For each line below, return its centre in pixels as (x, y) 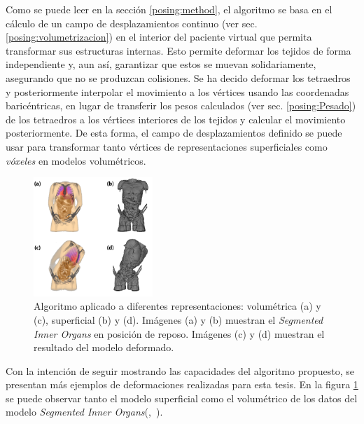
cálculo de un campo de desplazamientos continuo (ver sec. (132, 23)
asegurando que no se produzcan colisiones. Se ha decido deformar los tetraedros (178, 77)
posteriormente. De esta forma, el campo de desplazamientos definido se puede (174, 133)
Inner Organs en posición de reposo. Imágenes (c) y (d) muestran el (179, 333)
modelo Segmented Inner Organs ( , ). (84, 412)
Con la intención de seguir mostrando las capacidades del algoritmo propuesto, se (180, 370)
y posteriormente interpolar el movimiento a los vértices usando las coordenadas (177, 91)
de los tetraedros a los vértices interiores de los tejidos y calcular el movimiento (176, 119)
